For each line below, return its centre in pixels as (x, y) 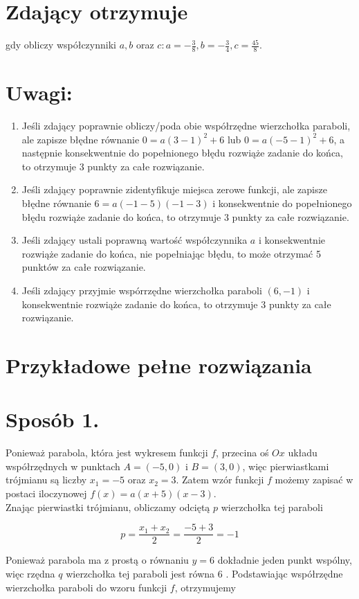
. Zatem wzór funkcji (220, 480)
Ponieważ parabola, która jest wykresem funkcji (107, 453)
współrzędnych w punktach (63, 466)
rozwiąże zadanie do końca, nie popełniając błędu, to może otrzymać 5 (171, 253)
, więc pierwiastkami (286, 466)
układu (303, 453)
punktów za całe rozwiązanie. (84, 267)
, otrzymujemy (205, 587)
